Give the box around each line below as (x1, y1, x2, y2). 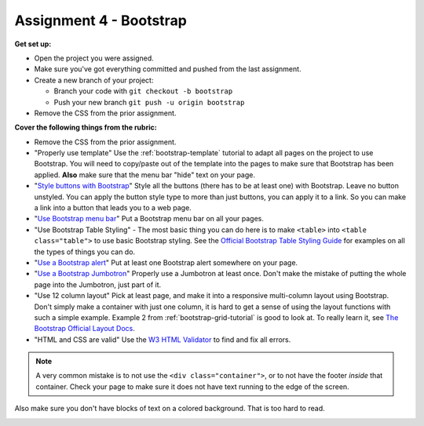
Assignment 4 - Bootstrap (14, 12, 188, 29)
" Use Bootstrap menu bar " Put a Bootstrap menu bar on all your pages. (34, 214, 265, 224)
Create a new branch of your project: (34, 75, 154, 85)
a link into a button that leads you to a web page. (34, 203, 192, 213)
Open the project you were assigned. (34, 53, 155, 63)
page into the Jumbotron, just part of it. (34, 279, 162, 289)
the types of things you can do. (34, 247, 136, 257)
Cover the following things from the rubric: (14, 122, 157, 133)
